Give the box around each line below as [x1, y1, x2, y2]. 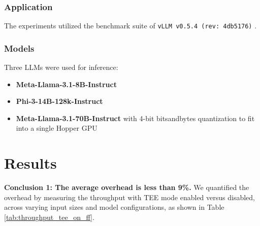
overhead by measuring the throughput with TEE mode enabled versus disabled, [4, 192, 255, 202]
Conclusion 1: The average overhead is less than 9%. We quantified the [4, 182, 249, 193]
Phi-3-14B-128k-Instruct [16, 96, 103, 106]
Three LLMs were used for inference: [4, 62, 118, 72]
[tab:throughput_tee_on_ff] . [4, 211, 94, 222]
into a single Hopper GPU [16, 123, 97, 133]
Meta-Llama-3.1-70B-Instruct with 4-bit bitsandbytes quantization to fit [16, 112, 255, 123]
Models [4, 42, 35, 54]
